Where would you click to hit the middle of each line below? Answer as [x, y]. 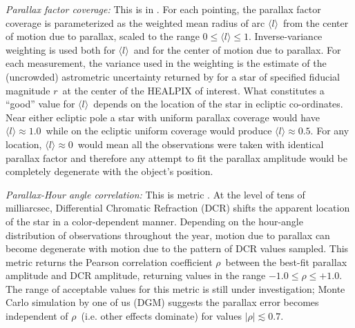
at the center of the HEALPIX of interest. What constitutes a [193, 90]
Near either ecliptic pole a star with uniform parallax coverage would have [163, 117]
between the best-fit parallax [286, 262]
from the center [316, 22]
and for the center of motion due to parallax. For [237, 49]
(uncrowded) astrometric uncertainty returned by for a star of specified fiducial [173, 76]
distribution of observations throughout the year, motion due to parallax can [168, 235]
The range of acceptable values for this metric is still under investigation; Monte [175, 288]
